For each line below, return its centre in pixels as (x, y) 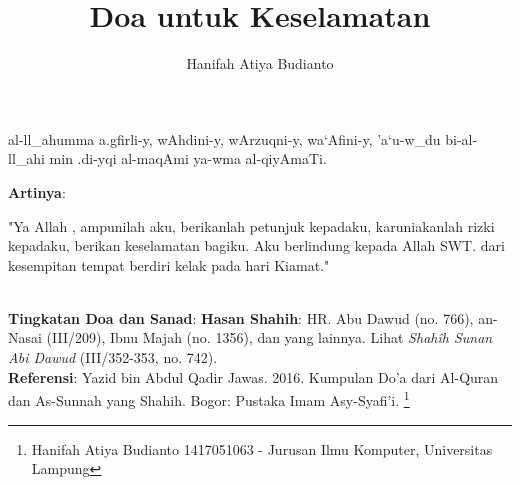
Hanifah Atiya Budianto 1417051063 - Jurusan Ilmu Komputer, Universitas (262, 448)
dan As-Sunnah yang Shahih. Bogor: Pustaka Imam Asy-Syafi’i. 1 (209, 398)
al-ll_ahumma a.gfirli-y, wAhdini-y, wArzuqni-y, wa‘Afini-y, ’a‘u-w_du (224, 138)
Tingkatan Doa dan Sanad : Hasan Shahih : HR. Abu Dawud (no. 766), (241, 317)
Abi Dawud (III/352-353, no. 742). (113, 357)
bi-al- (461, 138)
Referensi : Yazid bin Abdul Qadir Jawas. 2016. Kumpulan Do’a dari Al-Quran (253, 376)
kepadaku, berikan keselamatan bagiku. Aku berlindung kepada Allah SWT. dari (256, 245)
